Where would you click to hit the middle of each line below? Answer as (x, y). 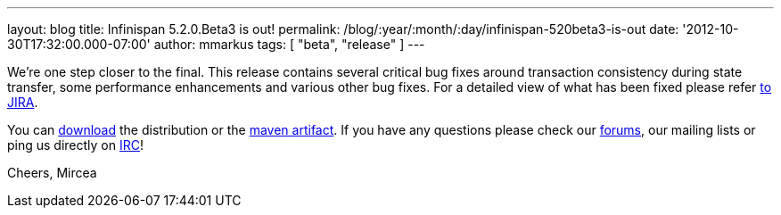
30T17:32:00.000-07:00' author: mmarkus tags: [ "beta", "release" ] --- (216, 44)
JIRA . (23, 102)
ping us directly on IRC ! (76, 145)
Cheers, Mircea (52, 173)
